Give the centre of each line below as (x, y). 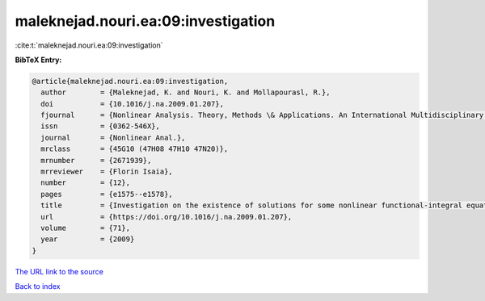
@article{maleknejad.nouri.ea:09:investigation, (130, 81)
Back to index (38, 286)
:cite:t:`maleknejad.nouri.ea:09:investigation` (89, 45)
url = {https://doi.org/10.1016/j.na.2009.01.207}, (167, 217)
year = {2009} (88, 239)
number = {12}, (86, 183)
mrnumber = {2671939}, (96, 160)
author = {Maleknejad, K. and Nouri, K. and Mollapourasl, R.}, (186, 92)
